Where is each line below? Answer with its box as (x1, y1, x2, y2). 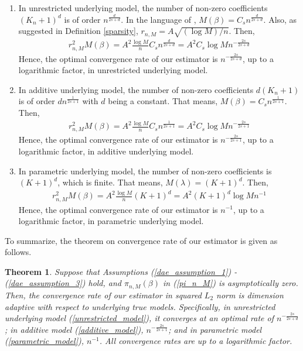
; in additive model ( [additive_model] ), (5, 323, 144, 335)
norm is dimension (216, 288, 284, 301)
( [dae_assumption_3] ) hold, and (5, 277, 122, 289)
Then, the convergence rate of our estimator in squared (5, 288, 202, 301)
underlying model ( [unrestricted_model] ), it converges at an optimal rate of (5, 312, 274, 324)
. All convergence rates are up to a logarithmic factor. (99, 335, 292, 347)
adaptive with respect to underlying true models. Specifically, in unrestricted (5, 300, 275, 312)
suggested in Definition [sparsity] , (18, 25, 138, 37)
